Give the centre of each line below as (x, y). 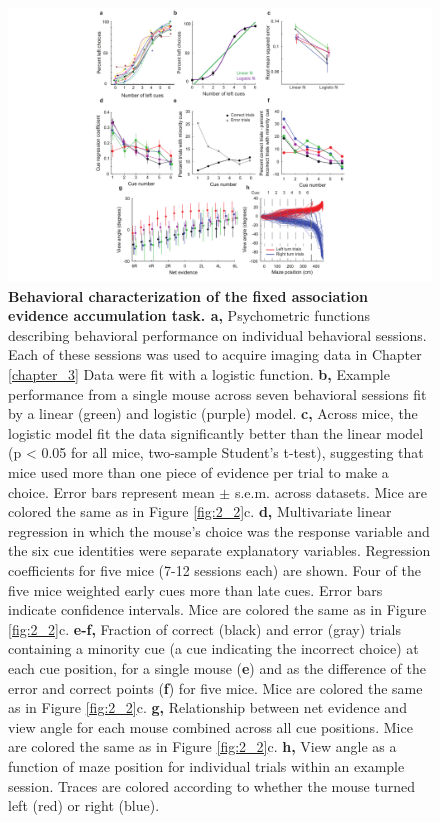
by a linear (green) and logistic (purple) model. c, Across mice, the (213, 413)
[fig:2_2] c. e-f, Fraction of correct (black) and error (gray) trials (204, 628)
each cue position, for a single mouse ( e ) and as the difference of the (217, 667)
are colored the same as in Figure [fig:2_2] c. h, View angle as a (202, 746)
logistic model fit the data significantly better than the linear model (216, 432)
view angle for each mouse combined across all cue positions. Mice (210, 726)
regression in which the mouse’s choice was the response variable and (219, 530)
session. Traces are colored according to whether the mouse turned (211, 785)
